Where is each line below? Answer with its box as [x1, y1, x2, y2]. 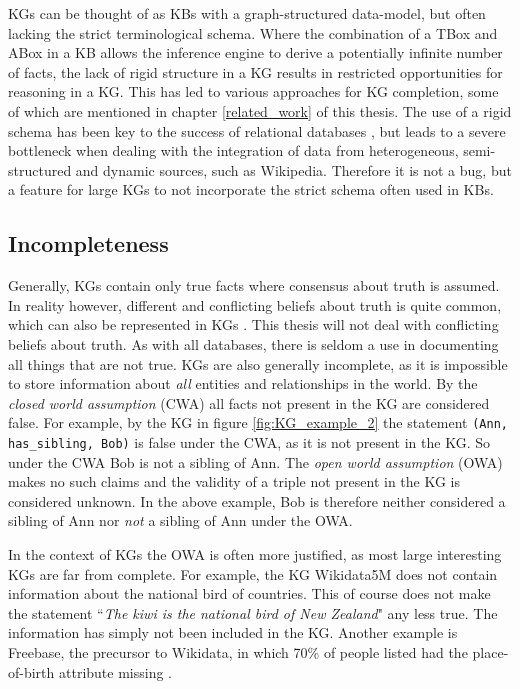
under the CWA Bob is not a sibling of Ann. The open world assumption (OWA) [8, 451, 503, 472]
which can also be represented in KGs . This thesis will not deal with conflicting [8, 314, 499, 335]
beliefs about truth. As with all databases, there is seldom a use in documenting [8, 333, 499, 354]
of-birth [8, 661, 55, 682]
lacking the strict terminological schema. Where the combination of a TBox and [8, 22, 498, 43]
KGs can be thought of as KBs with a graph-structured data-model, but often [8, 3, 486, 23]
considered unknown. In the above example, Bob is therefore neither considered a [8, 490, 506, 511]
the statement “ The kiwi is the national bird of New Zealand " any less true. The [8, 602, 498, 623]
